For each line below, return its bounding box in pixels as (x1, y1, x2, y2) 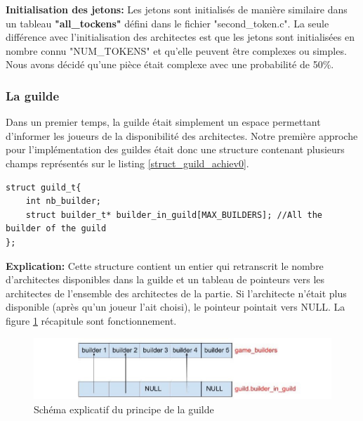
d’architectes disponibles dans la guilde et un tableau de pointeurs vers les (6, 272, 325, 287)
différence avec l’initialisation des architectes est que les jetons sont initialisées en (6, 30, 355, 44)
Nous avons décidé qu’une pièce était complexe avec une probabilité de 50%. (6, 57, 334, 72)
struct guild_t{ (6, 182, 81, 193)
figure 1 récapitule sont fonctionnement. (6, 313, 177, 328)
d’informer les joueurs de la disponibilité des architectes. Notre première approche (6, 128, 358, 143)
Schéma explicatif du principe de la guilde (34, 401, 214, 416)
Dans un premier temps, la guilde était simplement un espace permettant (6, 115, 321, 129)
